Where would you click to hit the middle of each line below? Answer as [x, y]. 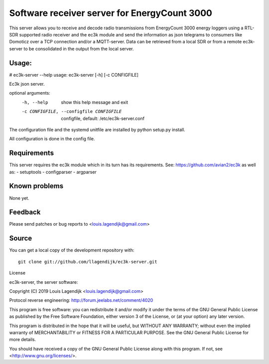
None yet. [19, 198]
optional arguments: [30, 93]
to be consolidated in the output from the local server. [79, 49]
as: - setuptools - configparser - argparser [53, 172]
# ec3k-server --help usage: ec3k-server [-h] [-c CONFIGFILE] [74, 75]
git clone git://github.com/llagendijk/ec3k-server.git [88, 262]
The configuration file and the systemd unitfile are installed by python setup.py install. [97, 129]
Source [21, 238]
